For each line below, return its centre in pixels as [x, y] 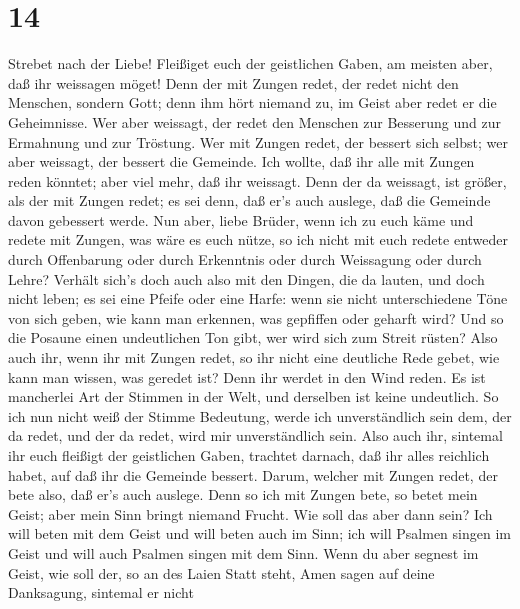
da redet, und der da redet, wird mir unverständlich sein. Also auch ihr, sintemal [255, 435]
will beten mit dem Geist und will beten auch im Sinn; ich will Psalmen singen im [259, 533]
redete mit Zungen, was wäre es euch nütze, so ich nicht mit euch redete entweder [258, 239]
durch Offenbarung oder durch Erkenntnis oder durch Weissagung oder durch [245, 259]
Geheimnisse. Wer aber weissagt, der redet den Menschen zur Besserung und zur [255, 121]
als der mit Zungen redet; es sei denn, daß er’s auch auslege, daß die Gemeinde [249, 200]
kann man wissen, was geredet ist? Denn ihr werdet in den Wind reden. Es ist [247, 376]
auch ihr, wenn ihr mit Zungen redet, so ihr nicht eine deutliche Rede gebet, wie [254, 357]
